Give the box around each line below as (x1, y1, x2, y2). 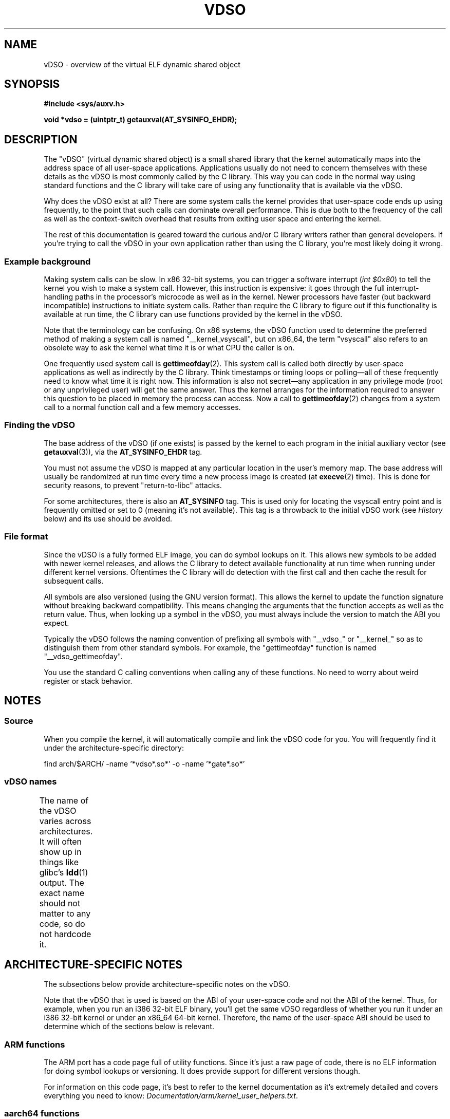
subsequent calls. (44, 576, 104, 585)
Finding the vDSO (4, 420, 76, 431)
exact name (39, 887, 85, 898)
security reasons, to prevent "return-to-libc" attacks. (44, 480, 222, 490)
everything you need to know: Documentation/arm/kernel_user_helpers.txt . (44, 1091, 298, 1101)
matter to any (39, 908, 91, 919)
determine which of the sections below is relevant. (44, 1022, 214, 1031)
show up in (39, 846, 82, 857)
